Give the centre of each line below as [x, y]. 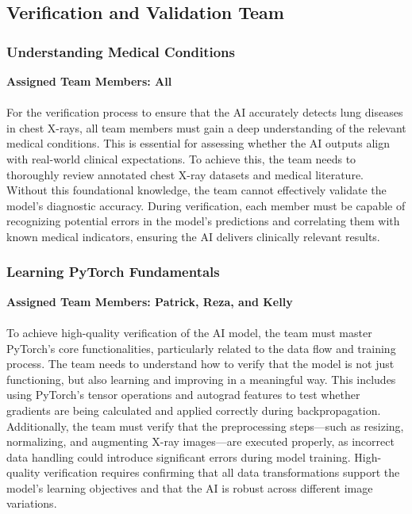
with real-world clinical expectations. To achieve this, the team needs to [181, 158]
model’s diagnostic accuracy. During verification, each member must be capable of [206, 205]
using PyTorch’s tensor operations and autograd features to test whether [183, 395]
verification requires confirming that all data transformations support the [222, 472]
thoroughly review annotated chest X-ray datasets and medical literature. [185, 174]
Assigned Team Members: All [89, 81]
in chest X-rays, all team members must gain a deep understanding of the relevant [206, 127]
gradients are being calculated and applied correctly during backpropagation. [194, 410]
